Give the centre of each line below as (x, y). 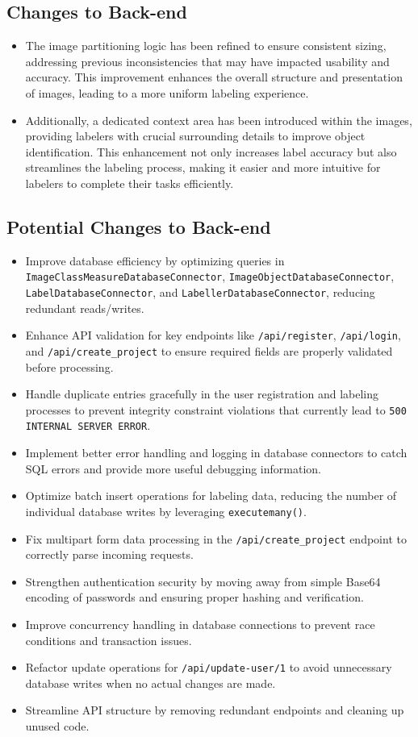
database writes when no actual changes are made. (150, 683)
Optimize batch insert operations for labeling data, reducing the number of (211, 495)
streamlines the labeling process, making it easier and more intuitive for (203, 167)
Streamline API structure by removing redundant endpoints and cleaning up (215, 710)
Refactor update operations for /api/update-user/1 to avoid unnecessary (209, 667)
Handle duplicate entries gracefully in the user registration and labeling (202, 394)
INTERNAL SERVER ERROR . (88, 425)
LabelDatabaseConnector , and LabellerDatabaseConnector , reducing (200, 292)
